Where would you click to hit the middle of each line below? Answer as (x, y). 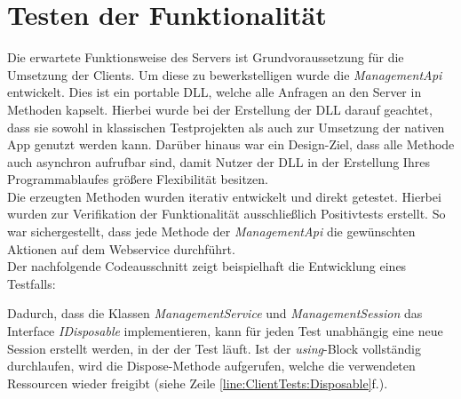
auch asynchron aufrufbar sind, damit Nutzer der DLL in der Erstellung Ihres (219, 161)
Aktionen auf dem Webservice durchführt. (121, 248)
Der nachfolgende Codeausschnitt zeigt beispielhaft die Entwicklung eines (207, 266)
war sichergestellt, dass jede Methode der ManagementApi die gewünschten (211, 231)
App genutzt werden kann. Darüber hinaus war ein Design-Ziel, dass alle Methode (231, 144)
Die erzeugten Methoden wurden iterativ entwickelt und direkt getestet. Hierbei (224, 196)
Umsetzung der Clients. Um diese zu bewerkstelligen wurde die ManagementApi (225, 74)
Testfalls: (32, 283)
